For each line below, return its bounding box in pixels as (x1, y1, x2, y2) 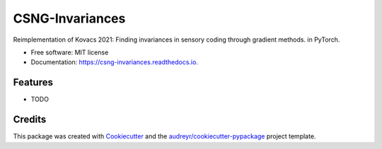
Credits (13, 114, 47, 126)
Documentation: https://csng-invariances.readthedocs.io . (30, 58, 198, 66)
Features (13, 76, 53, 88)
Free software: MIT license (30, 48, 109, 56)
